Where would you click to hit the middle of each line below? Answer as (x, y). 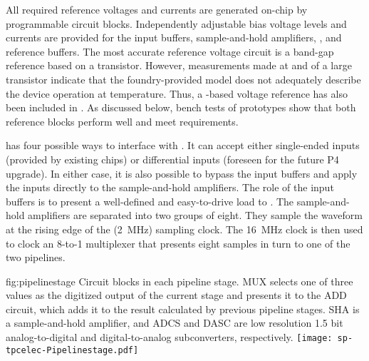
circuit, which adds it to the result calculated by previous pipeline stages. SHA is (183, 309)
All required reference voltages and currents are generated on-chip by (157, 9)
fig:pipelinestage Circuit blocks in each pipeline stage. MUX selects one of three (180, 281)
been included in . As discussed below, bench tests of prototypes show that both (181, 107)
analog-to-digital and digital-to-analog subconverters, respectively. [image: (169, 337)
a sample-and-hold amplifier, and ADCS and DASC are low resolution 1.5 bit (175, 323)
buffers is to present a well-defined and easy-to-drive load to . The (150, 201)
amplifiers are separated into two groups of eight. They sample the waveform (195, 215)
